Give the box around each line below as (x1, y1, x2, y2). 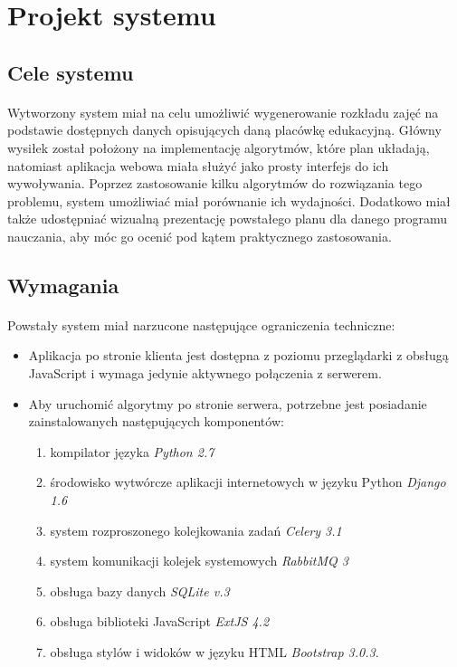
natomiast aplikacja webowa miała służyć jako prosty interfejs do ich (7, 156, 389, 175)
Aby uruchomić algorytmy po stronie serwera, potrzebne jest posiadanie (28, 394, 427, 413)
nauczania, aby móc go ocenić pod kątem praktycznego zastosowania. (7, 226, 392, 245)
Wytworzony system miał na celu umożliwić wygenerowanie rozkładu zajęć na (7, 102, 439, 121)
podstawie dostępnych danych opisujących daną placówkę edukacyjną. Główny (7, 120, 442, 139)
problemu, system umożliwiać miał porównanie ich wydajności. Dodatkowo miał (7, 191, 451, 210)
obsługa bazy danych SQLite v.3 (50, 581, 230, 600)
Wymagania (7, 271, 119, 299)
